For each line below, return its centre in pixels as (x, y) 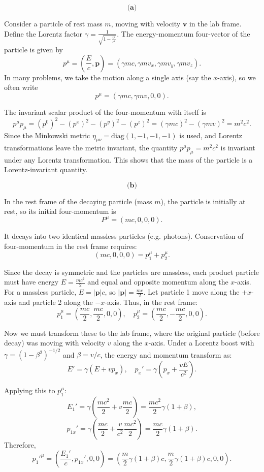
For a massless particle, (40, 292)
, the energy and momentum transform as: (166, 354)
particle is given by (34, 50)
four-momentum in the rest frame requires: (71, 246)
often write (21, 87)
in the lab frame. (215, 23)
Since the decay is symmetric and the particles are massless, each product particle (131, 272)
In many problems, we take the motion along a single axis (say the (108, 77)
